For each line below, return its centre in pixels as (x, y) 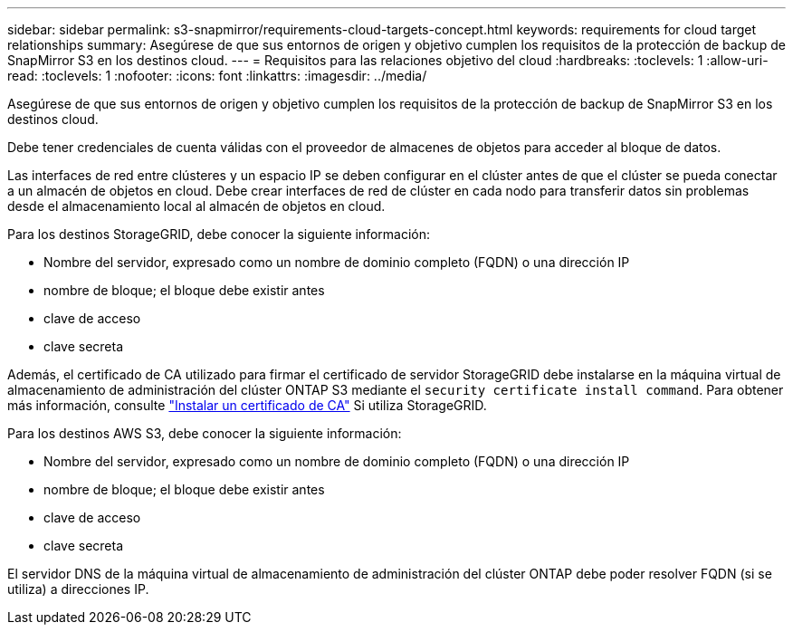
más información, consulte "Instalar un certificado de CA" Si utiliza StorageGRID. (247, 405)
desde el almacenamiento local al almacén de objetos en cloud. (196, 206)
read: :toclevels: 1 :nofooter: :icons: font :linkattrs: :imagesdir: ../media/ (217, 76)
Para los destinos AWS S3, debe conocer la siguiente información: (205, 433)
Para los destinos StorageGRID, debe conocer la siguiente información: (219, 234)
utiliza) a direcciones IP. (78, 589)
